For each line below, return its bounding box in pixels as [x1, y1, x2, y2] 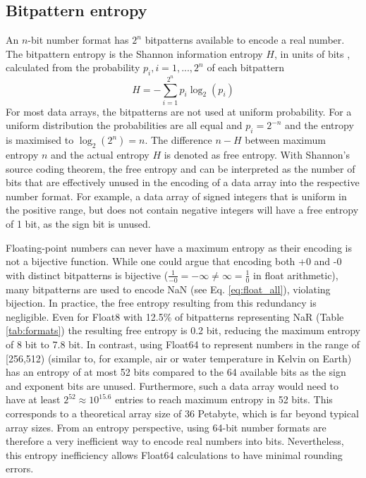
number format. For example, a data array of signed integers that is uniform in [6, 188, 347, 203]
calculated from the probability [6, 60, 140, 75]
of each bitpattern [207, 60, 285, 75]
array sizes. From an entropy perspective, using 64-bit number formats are [6, 419, 327, 434]
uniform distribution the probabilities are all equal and [6, 118, 243, 133]
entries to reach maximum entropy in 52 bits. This [115, 392, 333, 407]
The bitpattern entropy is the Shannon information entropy [6, 46, 263, 61]
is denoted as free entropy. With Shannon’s [164, 147, 350, 162]
